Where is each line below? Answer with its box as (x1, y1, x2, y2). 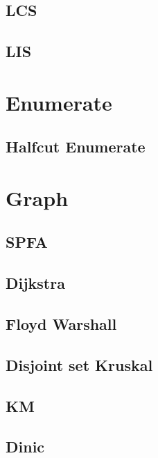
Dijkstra (6, 272, 65, 294)
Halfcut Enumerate (6, 136, 146, 157)
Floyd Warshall (6, 313, 117, 335)
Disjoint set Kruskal (6, 354, 153, 375)
